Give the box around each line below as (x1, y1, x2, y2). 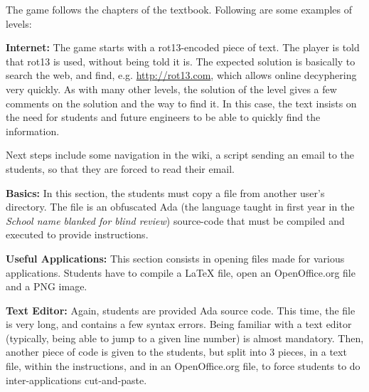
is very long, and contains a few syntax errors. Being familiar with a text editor (6, 317, 352, 332)
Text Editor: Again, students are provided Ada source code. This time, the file (6, 302, 355, 317)
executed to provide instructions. (6, 227, 149, 242)
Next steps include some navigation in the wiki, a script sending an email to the (6, 147, 355, 162)
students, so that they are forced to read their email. (6, 161, 235, 176)
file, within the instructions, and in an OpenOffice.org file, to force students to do (6, 359, 360, 374)
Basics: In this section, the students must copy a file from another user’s (6, 185, 325, 200)
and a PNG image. (6, 279, 87, 294)
